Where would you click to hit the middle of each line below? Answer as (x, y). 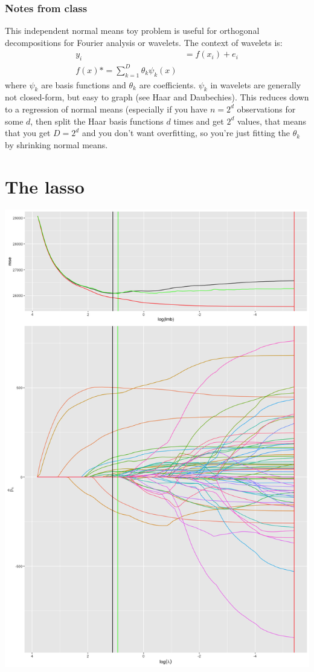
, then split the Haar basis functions (97, 121)
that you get (28, 133)
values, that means (272, 121)
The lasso (45, 186)
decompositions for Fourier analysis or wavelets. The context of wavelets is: (144, 42)
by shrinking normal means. (56, 144)
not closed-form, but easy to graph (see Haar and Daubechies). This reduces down (157, 97)
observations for (266, 109)
